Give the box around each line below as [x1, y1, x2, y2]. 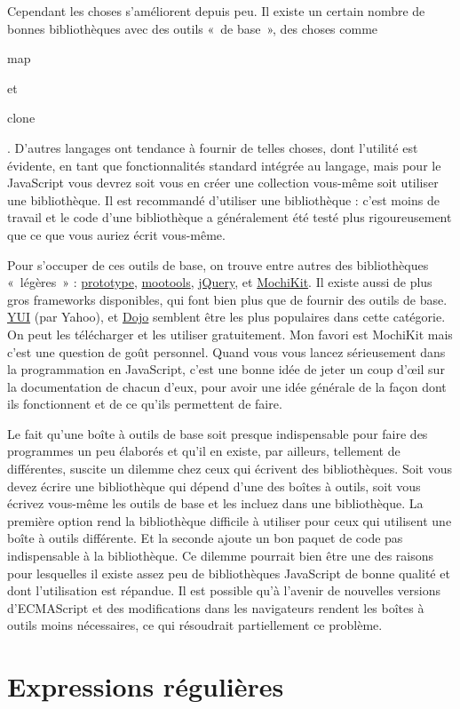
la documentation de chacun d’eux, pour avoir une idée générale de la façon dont [7, 377, 447, 395]
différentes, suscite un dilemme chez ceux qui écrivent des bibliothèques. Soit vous [7, 459, 452, 478]
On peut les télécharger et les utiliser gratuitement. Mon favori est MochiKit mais [7, 324, 453, 343]
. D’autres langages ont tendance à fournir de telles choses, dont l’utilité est [7, 138, 418, 156]
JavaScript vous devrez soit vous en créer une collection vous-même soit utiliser [7, 173, 439, 192]
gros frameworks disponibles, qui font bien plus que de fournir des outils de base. [7, 290, 448, 308]
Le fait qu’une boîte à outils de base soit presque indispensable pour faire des [7, 424, 428, 442]
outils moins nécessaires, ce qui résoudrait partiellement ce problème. [7, 616, 383, 634]
